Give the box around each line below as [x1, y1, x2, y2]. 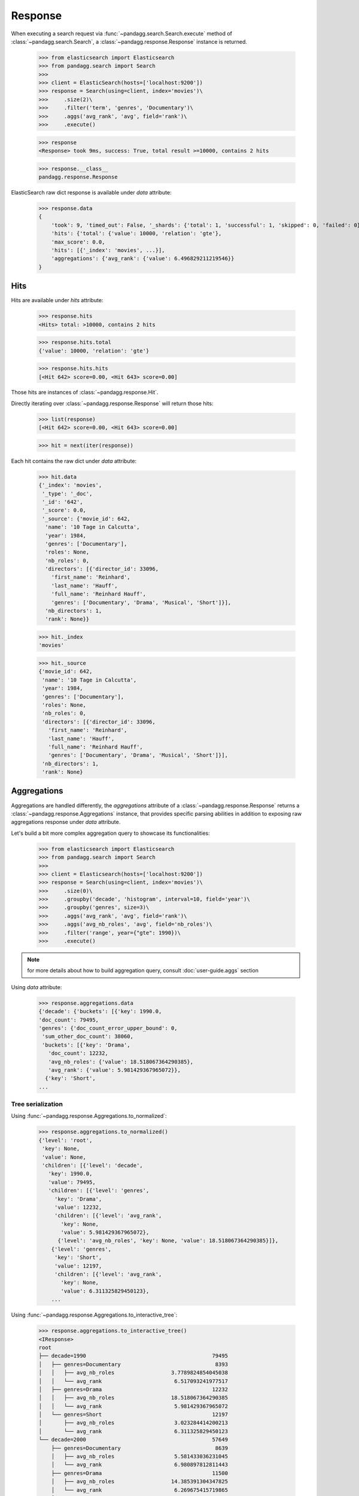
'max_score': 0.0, [51, 238, 105, 245]
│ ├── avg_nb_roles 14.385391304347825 [51, 1478, 229, 1485]
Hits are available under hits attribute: [11, 297, 104, 304]
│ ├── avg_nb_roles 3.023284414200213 [38, 1419, 229, 1427]
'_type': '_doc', [42, 490, 93, 497]
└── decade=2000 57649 [38, 1436, 229, 1443]
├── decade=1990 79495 [38, 1352, 229, 1360]
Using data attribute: [11, 983, 62, 990]
